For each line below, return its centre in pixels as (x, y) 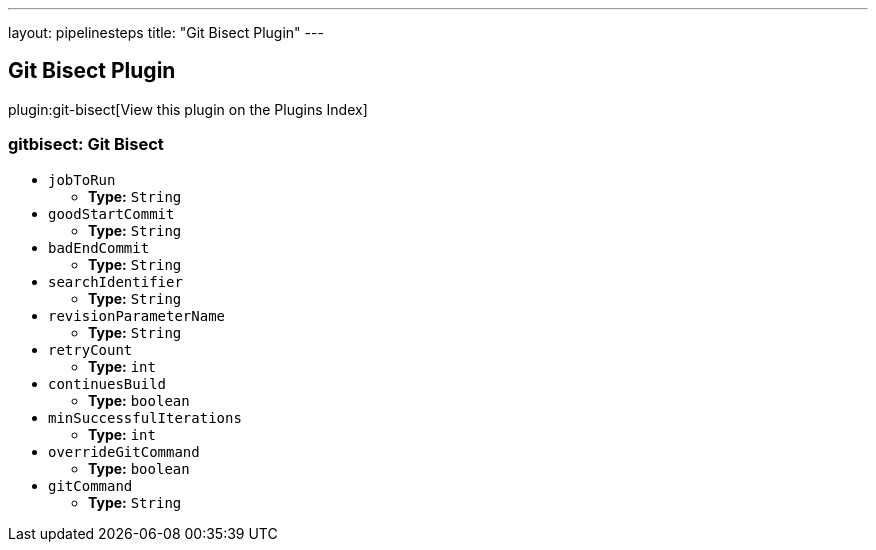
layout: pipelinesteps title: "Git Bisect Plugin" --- (166, 32)
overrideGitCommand (124, 451)
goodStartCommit (111, 213)
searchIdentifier (115, 281)
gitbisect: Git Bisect (86, 144)
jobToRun (82, 179)
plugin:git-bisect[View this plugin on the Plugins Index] (188, 109)
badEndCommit (99, 247)
